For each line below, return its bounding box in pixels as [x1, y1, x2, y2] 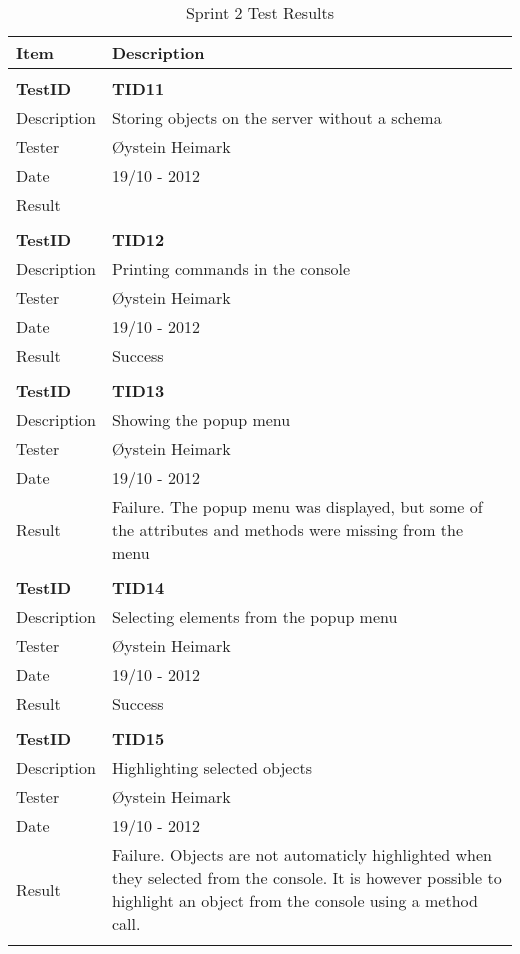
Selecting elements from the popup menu [111, 605, 398, 628]
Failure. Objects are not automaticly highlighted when [111, 843, 492, 866]
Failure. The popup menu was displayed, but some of [111, 495, 483, 518]
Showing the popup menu [111, 408, 291, 431]
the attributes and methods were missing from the [111, 518, 464, 541]
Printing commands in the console [111, 257, 351, 280]
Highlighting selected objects [111, 756, 313, 779]
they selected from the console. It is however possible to [111, 866, 502, 889]
